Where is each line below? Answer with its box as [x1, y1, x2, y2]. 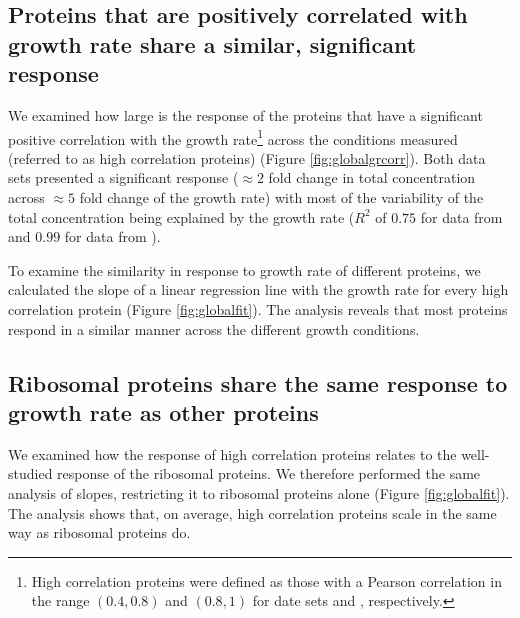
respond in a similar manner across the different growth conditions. [8, 318, 420, 339]
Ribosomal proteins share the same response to [8, 367, 508, 398]
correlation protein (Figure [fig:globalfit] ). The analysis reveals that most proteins [8, 298, 508, 319]
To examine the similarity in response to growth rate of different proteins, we [8, 259, 481, 280]
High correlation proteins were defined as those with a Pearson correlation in [31, 570, 502, 591]
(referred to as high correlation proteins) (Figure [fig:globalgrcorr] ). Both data [8, 147, 486, 168]
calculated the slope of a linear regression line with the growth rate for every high [8, 279, 509, 300]
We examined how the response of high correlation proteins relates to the [8, 443, 457, 464]
